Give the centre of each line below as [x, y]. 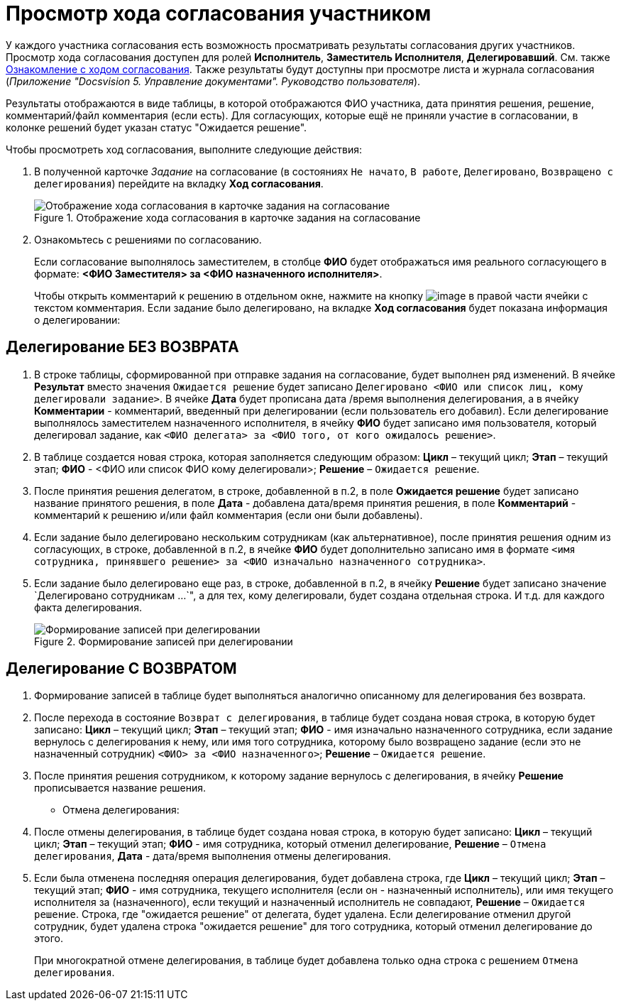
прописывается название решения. [120, 788]
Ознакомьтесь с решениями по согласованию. [148, 239]
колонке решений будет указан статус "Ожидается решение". [156, 127]
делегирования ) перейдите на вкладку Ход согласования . [179, 183]
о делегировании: [77, 319]
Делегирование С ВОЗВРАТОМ [121, 669]
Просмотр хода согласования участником [219, 13]
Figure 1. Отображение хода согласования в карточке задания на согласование [227, 217]
